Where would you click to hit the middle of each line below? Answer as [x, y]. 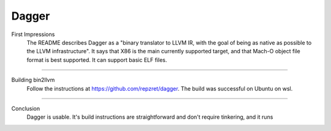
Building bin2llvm [33, 80]
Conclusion [26, 108]
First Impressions [33, 34]
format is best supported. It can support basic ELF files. [97, 60]
